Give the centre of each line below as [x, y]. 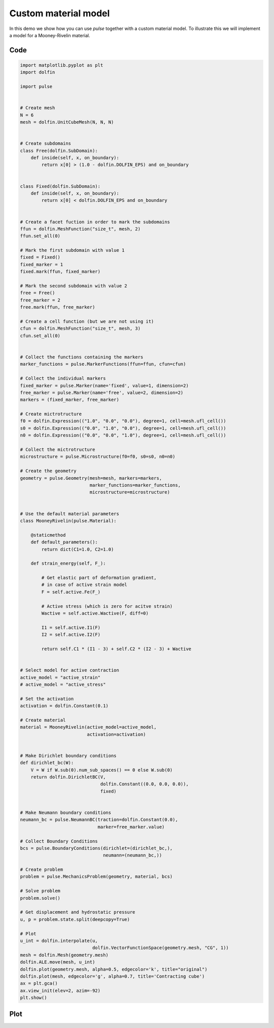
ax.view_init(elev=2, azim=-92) [60, 990]
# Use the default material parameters [70, 513]
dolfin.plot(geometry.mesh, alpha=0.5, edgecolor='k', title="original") [114, 969]
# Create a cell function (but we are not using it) [87, 321]
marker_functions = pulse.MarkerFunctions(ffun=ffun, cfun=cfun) [103, 364]
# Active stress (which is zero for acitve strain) [107, 606]
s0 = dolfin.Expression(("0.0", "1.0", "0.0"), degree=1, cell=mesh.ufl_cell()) [123, 428]
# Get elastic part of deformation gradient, [99, 578]
